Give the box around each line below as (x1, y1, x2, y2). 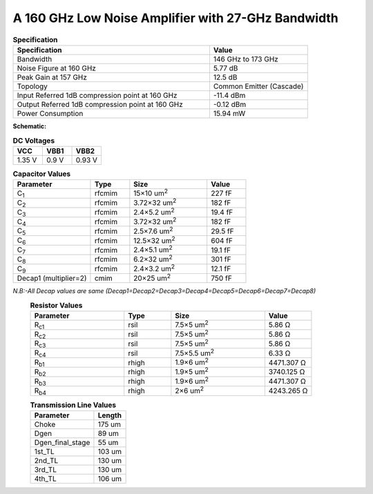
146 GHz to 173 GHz (213, 54, 279, 63)
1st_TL (34, 446, 55, 456)
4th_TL (34, 473, 57, 483)
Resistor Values (30, 300, 83, 310)
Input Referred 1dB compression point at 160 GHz (17, 90, 178, 100)
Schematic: (12, 121, 47, 130)
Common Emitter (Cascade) (213, 81, 304, 91)
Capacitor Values (12, 169, 71, 179)
